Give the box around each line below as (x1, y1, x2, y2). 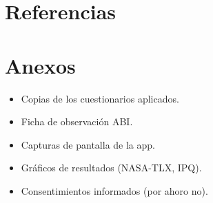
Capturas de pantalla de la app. (21, 137, 155, 151)
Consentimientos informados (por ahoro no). (21, 183, 208, 197)
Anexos (5, 51, 76, 79)
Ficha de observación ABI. (21, 114, 133, 129)
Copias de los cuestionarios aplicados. (21, 91, 179, 105)
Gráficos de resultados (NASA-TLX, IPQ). (21, 160, 202, 175)
